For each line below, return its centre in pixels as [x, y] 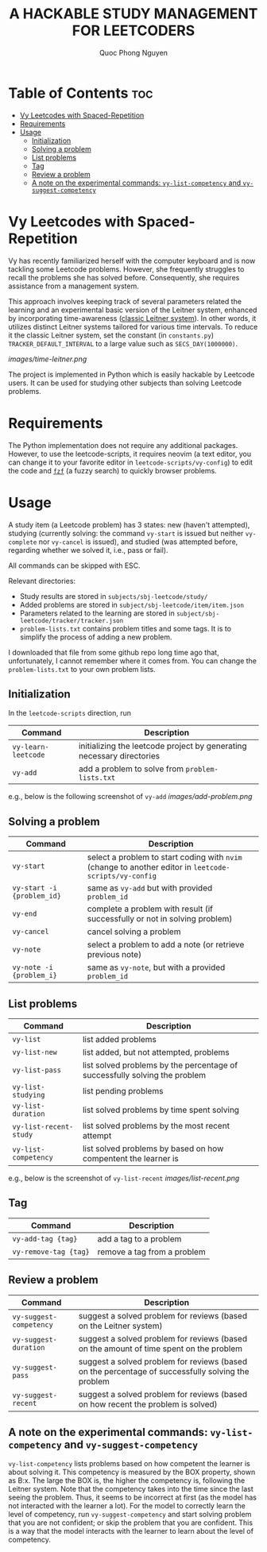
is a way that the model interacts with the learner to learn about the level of [131, 1531]
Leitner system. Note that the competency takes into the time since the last [131, 1489]
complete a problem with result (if [150, 909]
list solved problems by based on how [153, 1149]
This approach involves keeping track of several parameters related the [125, 301]
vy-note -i [33, 967]
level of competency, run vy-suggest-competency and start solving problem [130, 1515]
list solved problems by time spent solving [161, 1110]
